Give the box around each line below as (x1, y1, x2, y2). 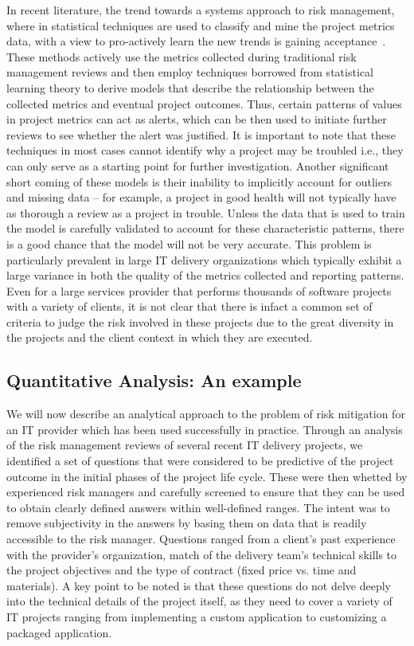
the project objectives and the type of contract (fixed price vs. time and (6, 562, 357, 578)
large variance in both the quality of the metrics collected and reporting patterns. (6, 267, 404, 284)
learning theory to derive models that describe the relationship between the (6, 79, 374, 96)
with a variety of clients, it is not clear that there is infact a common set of (6, 298, 373, 315)
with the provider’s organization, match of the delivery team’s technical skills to (6, 546, 397, 562)
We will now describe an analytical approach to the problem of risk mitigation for (6, 405, 405, 422)
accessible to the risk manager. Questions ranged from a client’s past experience (6, 531, 396, 547)
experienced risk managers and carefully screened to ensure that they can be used (6, 484, 405, 500)
